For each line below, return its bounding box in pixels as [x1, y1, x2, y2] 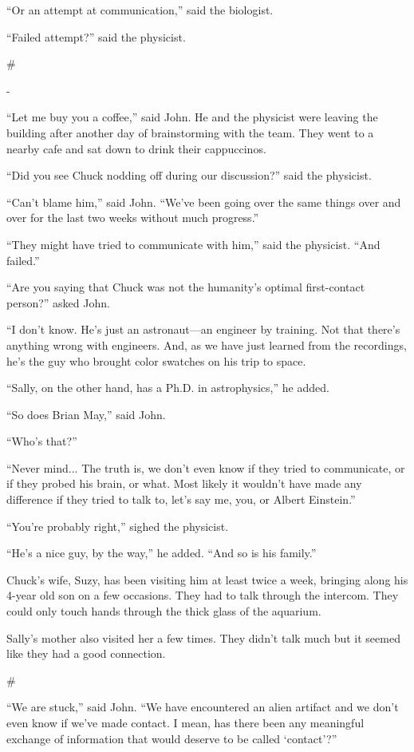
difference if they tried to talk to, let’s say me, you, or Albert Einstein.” [6, 491, 356, 508]
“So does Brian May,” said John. [6, 406, 166, 422]
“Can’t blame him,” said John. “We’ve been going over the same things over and [6, 193, 401, 210]
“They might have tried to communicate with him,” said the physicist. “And [6, 235, 380, 252]
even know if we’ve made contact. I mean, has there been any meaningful [6, 714, 365, 730]
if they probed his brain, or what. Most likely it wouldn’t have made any [6, 475, 362, 492]
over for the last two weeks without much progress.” [6, 209, 259, 226]
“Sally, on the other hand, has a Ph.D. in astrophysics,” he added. [6, 379, 329, 396]
